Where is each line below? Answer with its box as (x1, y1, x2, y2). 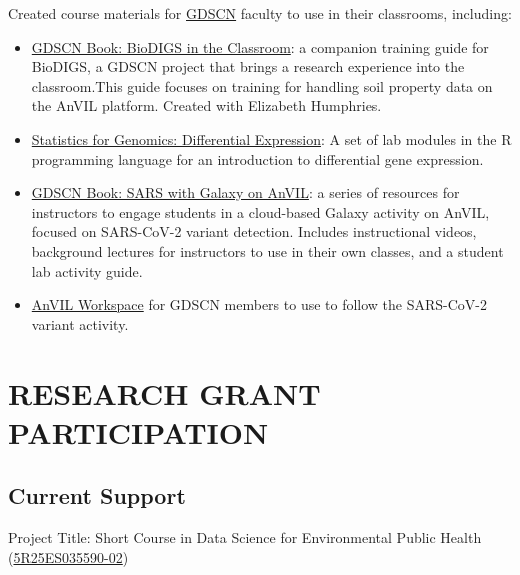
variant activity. (31, 313, 129, 334)
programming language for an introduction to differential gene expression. (31, 148, 484, 169)
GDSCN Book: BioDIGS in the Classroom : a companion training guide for (31, 36, 489, 57)
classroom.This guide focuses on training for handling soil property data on (31, 75, 493, 96)
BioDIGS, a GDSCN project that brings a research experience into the (31, 56, 465, 77)
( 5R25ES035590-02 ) (8, 546, 129, 567)
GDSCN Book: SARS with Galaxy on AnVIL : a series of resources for (31, 182, 460, 203)
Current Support (8, 480, 186, 511)
